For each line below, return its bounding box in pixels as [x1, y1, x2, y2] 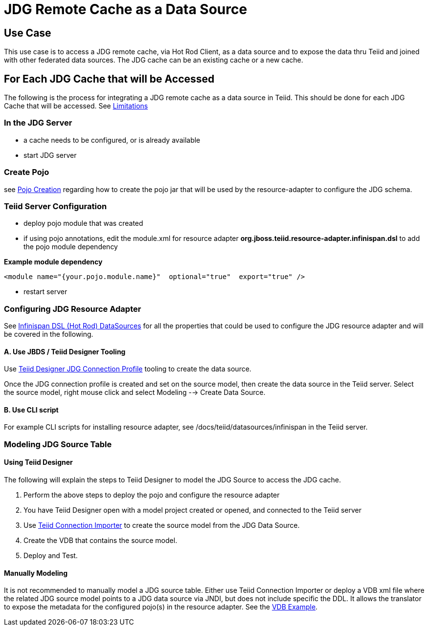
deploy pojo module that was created [23, 219, 143, 228]
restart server [23, 287, 68, 296]
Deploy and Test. [23, 551, 78, 560]
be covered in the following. [4, 330, 93, 339]
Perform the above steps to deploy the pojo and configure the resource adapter [23, 491, 280, 500]
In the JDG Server [4, 118, 72, 128]
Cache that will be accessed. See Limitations [4, 102, 148, 110]
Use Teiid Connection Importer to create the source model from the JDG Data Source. [23, 521, 300, 530]
